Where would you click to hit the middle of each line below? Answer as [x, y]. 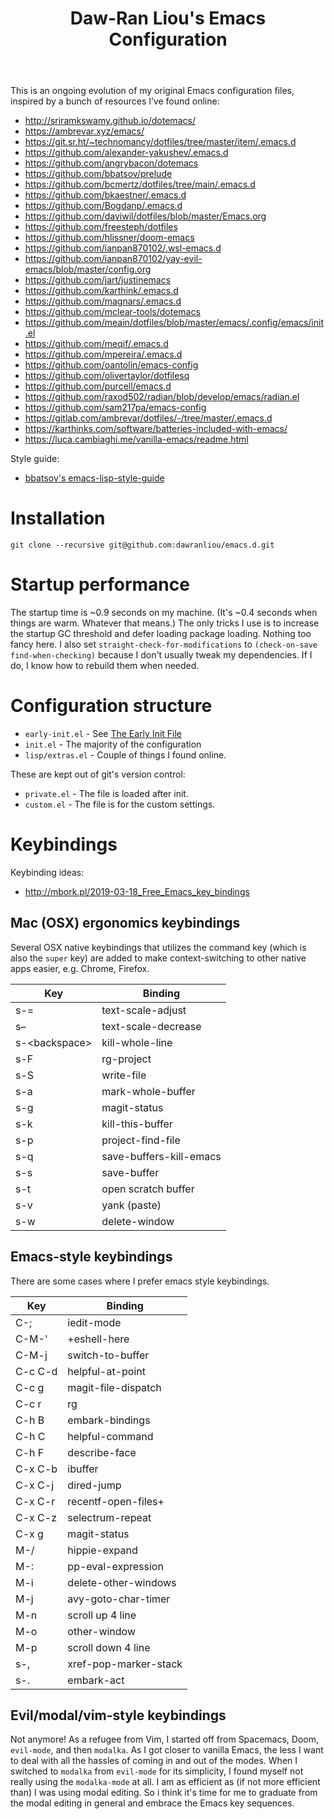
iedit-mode [94, 1322]
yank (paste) [131, 1205]
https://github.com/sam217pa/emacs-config [115, 408]
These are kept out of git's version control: [98, 774]
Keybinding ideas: [47, 872]
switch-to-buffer [108, 1355]
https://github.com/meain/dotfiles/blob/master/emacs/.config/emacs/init [174, 323]
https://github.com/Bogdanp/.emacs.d [103, 206]
